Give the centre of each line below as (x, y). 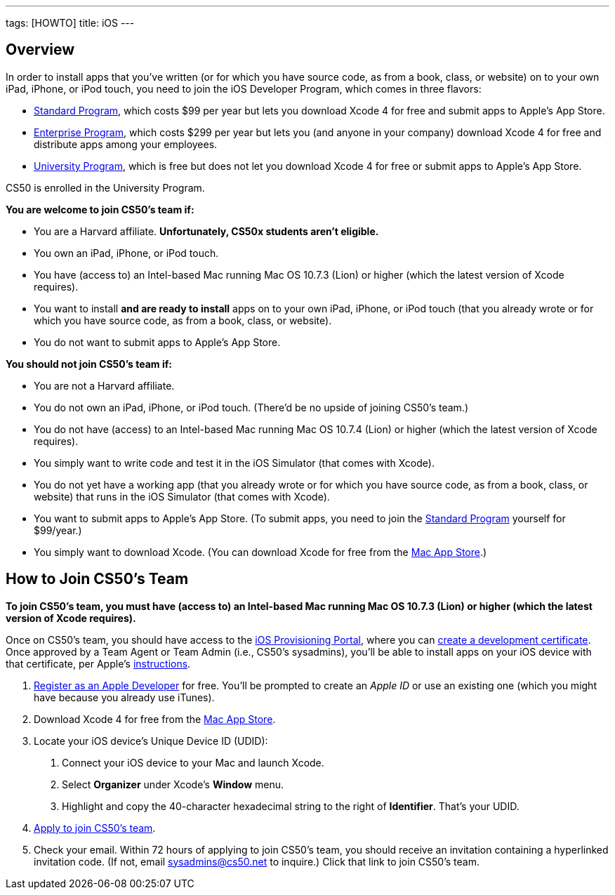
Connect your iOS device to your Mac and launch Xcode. (193, 762)
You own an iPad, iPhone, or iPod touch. (126, 253)
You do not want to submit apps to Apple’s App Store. (157, 342)
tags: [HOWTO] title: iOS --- (70, 23)
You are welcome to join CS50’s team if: (100, 209)
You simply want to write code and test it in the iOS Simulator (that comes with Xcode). (234, 463)
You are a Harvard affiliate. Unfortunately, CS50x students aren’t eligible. (206, 231)
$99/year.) (58, 530)
